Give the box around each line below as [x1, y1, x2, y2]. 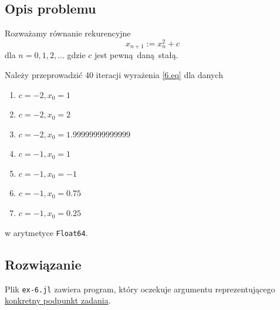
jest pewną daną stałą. [94, 49, 178, 61]
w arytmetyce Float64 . [5, 226, 88, 238]
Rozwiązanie [5, 255, 82, 273]
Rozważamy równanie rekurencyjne [5, 27, 131, 39]
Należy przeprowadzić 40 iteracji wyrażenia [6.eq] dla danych [5, 68, 223, 80]
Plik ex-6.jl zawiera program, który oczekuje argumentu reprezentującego [5, 282, 275, 295]
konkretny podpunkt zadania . [5, 294, 111, 306]
